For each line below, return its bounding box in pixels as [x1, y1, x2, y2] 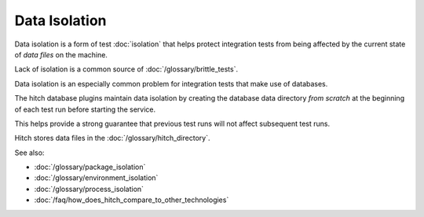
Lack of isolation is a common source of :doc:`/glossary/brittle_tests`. [14, 64, 239, 74]
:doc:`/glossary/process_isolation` [34, 184, 144, 193]
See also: [14, 148, 45, 157]
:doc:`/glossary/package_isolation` [34, 162, 146, 172]
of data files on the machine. [14, 50, 108, 59]
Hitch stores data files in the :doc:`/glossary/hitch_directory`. [14, 134, 210, 143]
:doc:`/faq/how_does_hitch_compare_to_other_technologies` [34, 195, 229, 204]
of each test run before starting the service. [14, 105, 156, 114]
